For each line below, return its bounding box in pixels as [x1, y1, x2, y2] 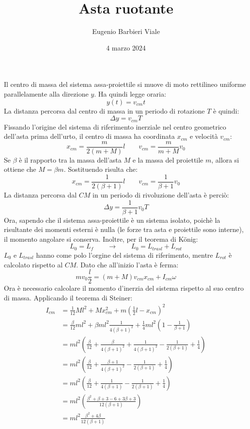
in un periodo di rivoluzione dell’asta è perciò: [93, 190, 229, 200]
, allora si [211, 154, 239, 165]
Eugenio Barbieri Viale [92, 26, 160, 36]
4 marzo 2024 [106, 42, 146, 52]
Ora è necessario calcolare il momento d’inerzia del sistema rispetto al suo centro [4, 283, 244, 293]
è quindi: [213, 105, 239, 115]
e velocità [189, 131, 218, 141]
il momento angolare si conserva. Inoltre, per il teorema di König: [4, 233, 198, 244]
